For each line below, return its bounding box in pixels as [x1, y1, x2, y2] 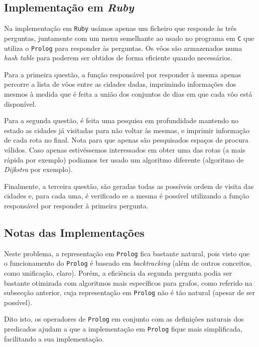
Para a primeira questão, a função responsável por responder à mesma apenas [4, 69, 242, 79]
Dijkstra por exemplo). [4, 164, 73, 174]
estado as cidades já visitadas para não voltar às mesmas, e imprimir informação [4, 125, 250, 135]
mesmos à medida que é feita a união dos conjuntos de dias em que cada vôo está [4, 88, 253, 99]
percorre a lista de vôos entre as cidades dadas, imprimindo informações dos [4, 79, 236, 89]
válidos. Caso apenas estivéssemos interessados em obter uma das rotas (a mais [4, 144, 246, 155]
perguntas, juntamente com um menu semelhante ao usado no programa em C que [4, 32, 255, 43]
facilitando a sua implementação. [4, 333, 104, 344]
